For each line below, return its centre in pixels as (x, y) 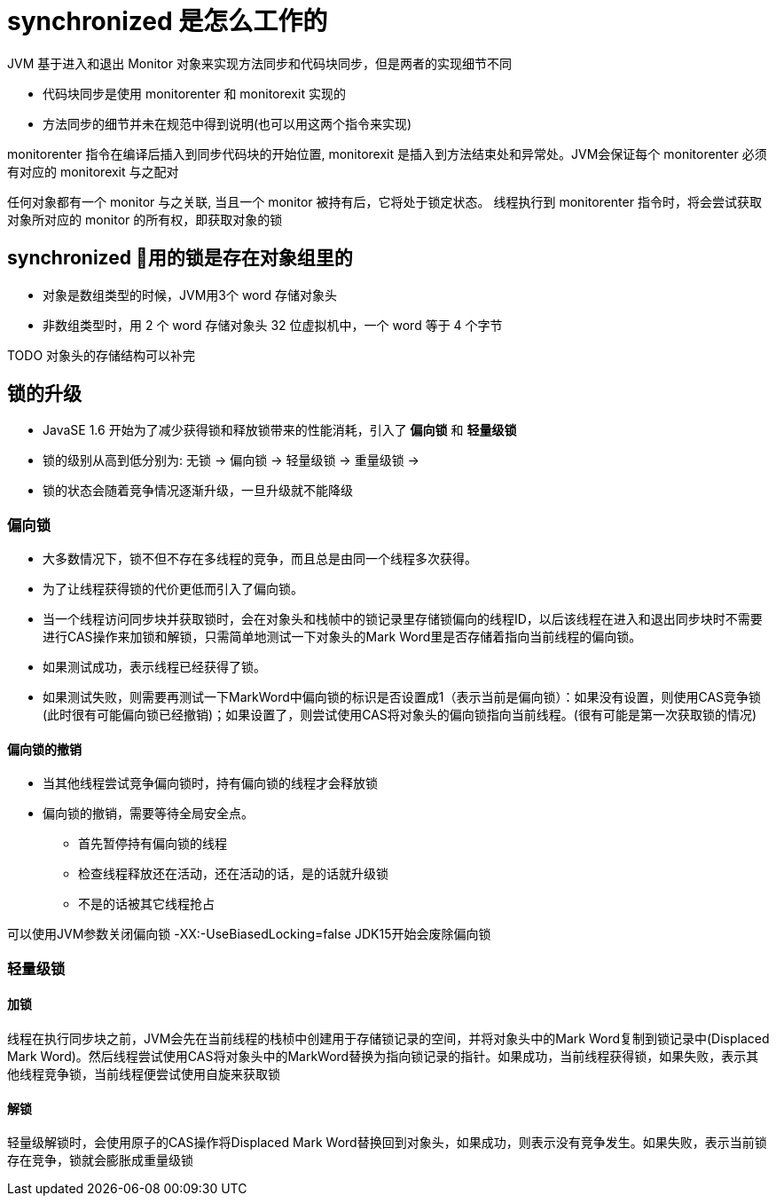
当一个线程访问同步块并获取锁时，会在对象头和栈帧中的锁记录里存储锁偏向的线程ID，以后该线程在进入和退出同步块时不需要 (403, 619)
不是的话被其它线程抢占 (146, 904)
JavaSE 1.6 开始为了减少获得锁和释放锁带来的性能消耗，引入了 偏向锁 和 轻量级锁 (280, 430)
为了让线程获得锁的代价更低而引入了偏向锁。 (173, 589)
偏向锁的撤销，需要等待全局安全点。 (148, 814)
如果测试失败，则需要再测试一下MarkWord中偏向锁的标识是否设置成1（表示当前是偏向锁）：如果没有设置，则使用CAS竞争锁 (402, 697)
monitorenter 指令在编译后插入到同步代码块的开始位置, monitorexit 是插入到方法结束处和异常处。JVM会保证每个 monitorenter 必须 (387, 153)
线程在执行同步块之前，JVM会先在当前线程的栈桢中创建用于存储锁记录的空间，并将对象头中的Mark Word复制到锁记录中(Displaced (388, 1038)
